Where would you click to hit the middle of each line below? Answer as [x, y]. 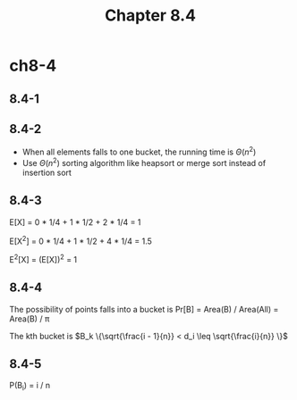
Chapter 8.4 [150, 16]
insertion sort [47, 172]
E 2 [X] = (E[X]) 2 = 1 [43, 258]
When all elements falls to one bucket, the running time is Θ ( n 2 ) [139, 151]
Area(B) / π [30, 319]
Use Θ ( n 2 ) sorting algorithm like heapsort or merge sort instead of [144, 162]
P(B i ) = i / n [30, 387]
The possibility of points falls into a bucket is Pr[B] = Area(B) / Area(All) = [144, 309]
